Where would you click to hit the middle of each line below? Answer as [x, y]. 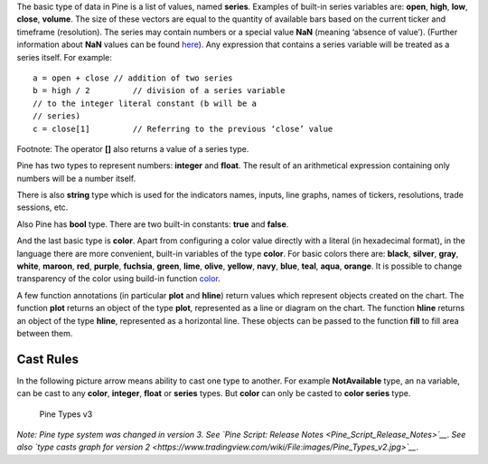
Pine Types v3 [66, 414]
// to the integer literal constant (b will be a [145, 103]
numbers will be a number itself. [76, 178]
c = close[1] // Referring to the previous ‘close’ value [183, 128]
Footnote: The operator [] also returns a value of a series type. [133, 148]
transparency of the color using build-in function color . [118, 279]
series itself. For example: [65, 57]
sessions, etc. [42, 207]
